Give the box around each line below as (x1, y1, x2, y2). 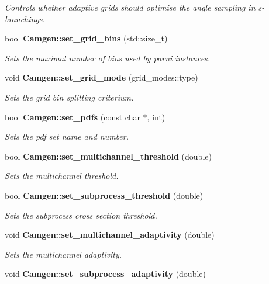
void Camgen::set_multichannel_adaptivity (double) (5, 228, 215, 241)
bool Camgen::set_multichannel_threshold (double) (5, 150, 212, 162)
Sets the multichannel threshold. (5, 169, 119, 182)
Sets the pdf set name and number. (5, 130, 129, 143)
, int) (147, 110, 165, 123)
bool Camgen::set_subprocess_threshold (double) (5, 189, 204, 201)
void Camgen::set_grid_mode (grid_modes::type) (5, 71, 198, 84)
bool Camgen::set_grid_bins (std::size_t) (5, 32, 168, 44)
